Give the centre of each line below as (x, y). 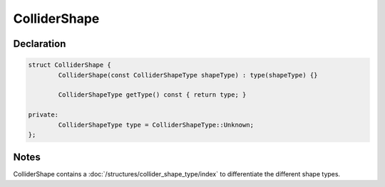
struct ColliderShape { (70, 65)
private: (43, 115)
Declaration (40, 44)
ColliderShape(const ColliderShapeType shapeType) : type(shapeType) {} (188, 75)
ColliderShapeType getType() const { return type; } (152, 95)
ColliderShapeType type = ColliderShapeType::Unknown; (156, 125)
